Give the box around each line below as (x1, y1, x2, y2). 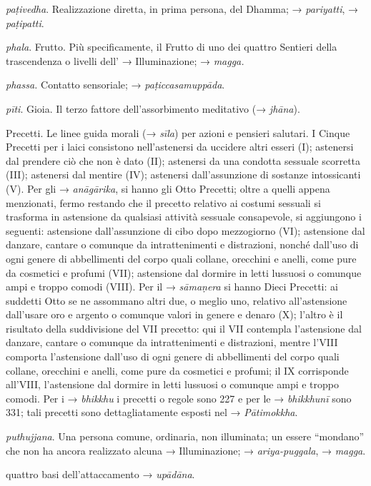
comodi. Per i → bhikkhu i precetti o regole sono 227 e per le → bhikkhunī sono (6, 390, 352, 405)
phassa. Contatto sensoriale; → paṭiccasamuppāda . (6, 77, 225, 92)
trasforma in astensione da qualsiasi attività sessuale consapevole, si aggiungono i (6, 209, 362, 224)
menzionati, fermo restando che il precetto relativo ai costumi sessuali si (6, 195, 321, 210)
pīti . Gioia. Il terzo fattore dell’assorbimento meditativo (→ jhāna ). (6, 101, 300, 116)
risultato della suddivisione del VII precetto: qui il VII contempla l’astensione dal (6, 320, 362, 335)
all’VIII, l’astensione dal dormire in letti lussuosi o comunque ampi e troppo (6, 377, 340, 392)
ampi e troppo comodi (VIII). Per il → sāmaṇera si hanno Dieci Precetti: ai (6, 279, 338, 294)
